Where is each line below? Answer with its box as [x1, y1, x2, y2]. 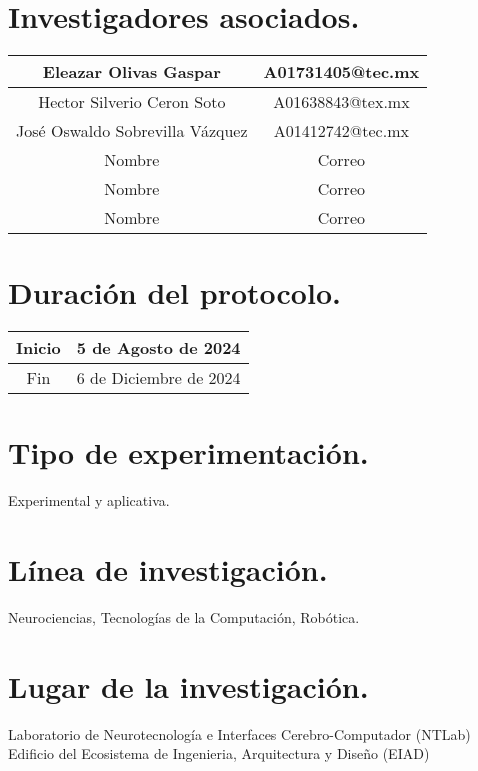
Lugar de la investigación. [8, 665, 369, 706]
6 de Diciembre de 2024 [76, 366, 241, 390]
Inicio [16, 336, 61, 360]
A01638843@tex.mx [273, 90, 410, 114]
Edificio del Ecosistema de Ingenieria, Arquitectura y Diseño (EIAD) [8, 743, 430, 764]
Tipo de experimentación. [8, 432, 369, 473]
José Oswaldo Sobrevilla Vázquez [16, 119, 248, 143]
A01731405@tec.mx [263, 60, 420, 84]
